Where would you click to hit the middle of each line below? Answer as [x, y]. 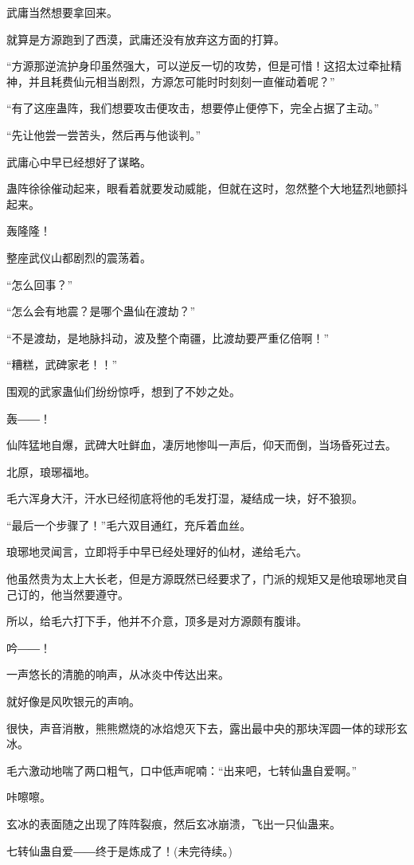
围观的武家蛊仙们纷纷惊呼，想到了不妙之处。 [123, 391]
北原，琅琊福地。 [51, 471]
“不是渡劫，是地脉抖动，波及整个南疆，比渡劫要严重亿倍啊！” [168, 337]
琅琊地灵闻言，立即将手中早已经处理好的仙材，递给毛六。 [157, 552]
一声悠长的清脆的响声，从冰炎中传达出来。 [118, 674]
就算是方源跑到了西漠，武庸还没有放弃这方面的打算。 [146, 39]
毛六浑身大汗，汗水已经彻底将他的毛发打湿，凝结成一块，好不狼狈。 [185, 498]
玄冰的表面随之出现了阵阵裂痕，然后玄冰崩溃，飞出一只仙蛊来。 [174, 824]
